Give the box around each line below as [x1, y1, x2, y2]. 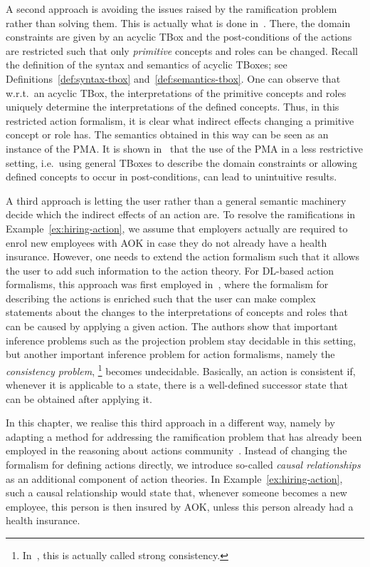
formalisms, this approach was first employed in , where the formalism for [6, 277, 329, 292]
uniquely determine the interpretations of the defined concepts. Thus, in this [6, 99, 339, 114]
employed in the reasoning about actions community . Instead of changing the [6, 443, 347, 458]
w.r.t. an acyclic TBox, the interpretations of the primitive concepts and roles [6, 85, 347, 100]
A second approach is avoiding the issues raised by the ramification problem [6, 1, 337, 16]
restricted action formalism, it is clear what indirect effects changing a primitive [6, 113, 354, 128]
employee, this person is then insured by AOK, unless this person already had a [6, 499, 354, 514]
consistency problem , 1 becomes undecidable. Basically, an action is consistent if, [6, 361, 356, 378]
